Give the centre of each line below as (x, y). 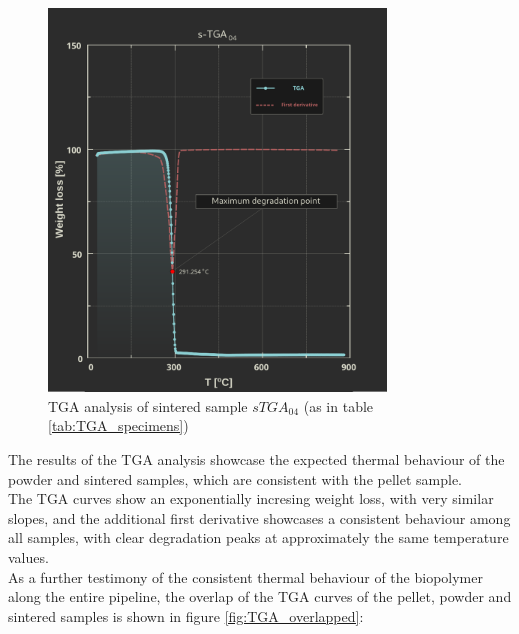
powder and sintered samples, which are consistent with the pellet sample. (235, 478)
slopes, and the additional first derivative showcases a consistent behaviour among (259, 517)
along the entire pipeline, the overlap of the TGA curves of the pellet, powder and (260, 596)
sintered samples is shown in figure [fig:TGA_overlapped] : (186, 615)
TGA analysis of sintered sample (148, 405)
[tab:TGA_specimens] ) (118, 425)
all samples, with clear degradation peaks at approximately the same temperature (258, 537)
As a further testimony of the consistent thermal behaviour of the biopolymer (245, 576)
